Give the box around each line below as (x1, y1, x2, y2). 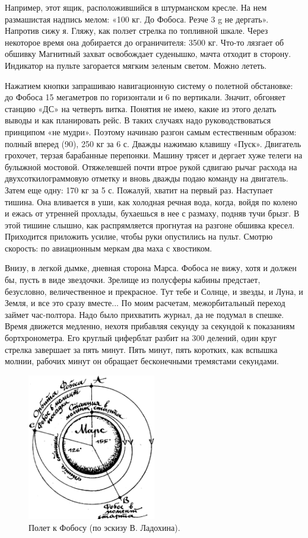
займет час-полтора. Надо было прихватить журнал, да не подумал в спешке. (5, 308, 284, 320)
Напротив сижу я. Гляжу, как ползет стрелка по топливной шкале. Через (5, 24, 268, 37)
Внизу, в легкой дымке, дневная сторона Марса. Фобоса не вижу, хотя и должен (5, 262, 297, 274)
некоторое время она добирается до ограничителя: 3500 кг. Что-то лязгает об (5, 36, 284, 48)
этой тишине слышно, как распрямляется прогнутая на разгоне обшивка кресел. (5, 218, 295, 231)
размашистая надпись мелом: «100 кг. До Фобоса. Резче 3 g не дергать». (5, 12, 269, 25)
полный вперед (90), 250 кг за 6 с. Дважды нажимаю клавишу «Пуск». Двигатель (5, 137, 301, 149)
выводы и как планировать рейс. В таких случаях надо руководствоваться (5, 114, 271, 126)
